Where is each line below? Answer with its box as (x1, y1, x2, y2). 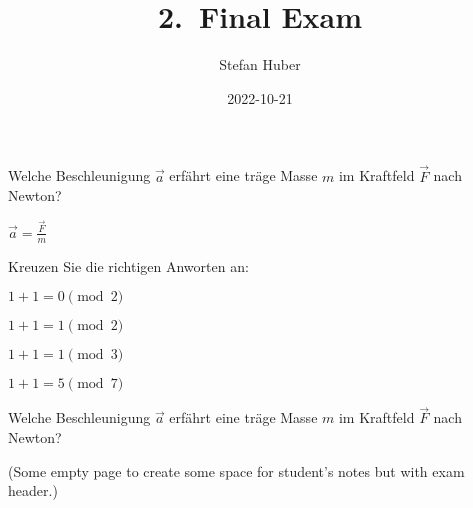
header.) (8, 480, 58, 501)
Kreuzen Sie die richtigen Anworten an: (8, 255, 249, 276)
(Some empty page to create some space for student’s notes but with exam (8, 460, 465, 481)
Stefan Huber (219, 54, 301, 75)
